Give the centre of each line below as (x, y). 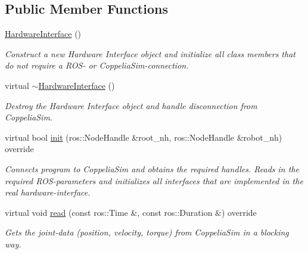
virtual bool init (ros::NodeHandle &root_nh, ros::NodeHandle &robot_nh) (144, 137)
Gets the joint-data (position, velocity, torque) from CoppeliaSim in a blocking (147, 232)
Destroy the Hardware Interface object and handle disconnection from (131, 105)
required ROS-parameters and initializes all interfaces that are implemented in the (154, 180)
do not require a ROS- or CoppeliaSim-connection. (97, 65)
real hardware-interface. (48, 192)
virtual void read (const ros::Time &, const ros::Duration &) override (131, 212)
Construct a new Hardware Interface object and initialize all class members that (150, 53)
